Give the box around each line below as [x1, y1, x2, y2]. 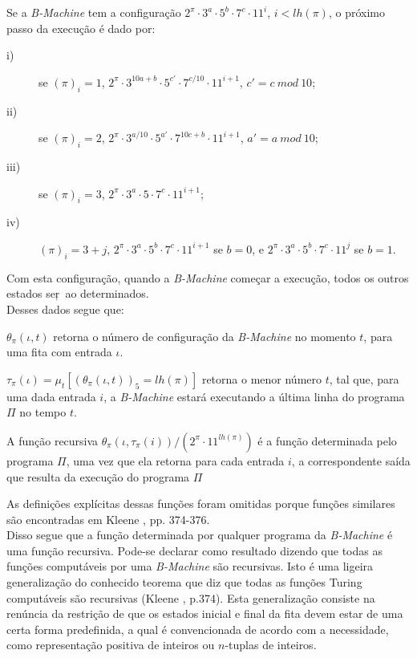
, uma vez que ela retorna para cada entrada [66, 452, 285, 469]
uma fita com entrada [6, 343, 112, 360]
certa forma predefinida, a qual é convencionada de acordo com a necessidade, [6, 620, 389, 637]
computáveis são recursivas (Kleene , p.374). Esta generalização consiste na [6, 589, 375, 606]
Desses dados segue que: [6, 300, 124, 317]
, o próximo [328, 4, 385, 20]
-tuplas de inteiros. [225, 636, 317, 653]
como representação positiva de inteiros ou [6, 636, 215, 653]
